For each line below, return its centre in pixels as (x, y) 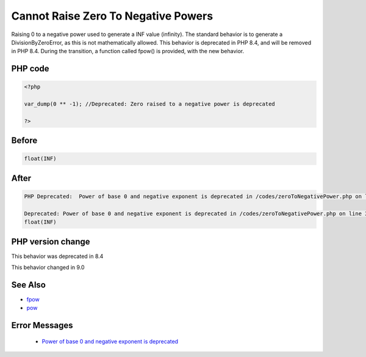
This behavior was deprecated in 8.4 (57, 256)
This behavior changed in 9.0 (48, 267)
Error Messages (42, 326)
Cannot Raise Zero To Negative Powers (112, 16)
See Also (28, 285)
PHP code (30, 69)
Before (24, 141)
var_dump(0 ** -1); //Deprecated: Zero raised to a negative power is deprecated (150, 104)
